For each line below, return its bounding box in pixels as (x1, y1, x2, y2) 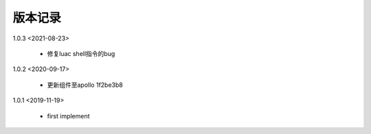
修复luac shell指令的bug (47, 49, 115, 57)
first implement (47, 111, 90, 120)
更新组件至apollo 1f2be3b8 (47, 81, 123, 89)
